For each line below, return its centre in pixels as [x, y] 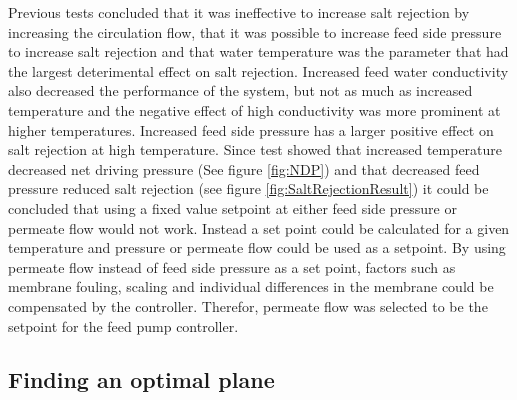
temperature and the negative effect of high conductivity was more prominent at [254, 109]
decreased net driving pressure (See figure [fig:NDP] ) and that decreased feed [244, 168]
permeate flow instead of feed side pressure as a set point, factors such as [232, 266]
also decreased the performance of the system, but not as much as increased [240, 90]
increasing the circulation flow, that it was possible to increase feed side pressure [255, 31]
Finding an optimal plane [141, 379]
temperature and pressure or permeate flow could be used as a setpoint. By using [257, 247]
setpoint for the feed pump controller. [123, 325]
